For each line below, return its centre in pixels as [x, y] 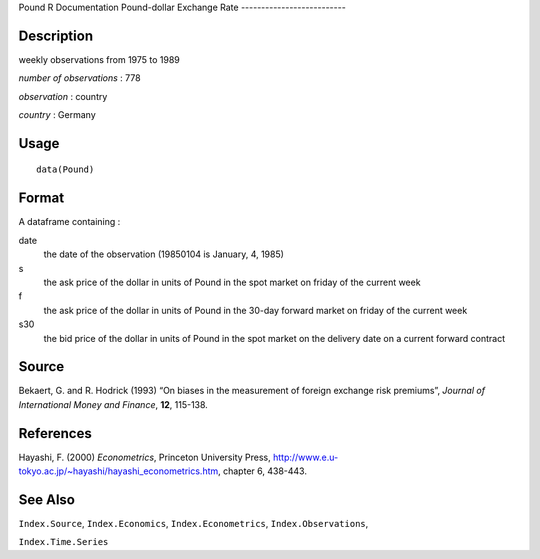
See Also [46, 499]
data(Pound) [65, 169]
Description [56, 35]
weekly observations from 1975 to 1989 [99, 59]
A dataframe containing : [69, 222]
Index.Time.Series [63, 542]
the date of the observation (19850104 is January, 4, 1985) [164, 254]
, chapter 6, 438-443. [262, 471]
